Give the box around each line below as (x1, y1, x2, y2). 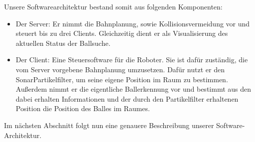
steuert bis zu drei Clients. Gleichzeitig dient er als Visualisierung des (15, 28, 228, 38)
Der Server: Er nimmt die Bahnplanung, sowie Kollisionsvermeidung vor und (15, 18, 250, 28)
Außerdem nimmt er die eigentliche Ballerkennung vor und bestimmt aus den (15, 84, 252, 94)
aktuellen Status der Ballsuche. (15, 37, 111, 48)
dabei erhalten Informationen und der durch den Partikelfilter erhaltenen (15, 93, 239, 104)
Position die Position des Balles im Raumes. (15, 103, 150, 114)
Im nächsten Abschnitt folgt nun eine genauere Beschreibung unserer (4, 120, 214, 130)
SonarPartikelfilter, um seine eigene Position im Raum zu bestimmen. (15, 74, 228, 84)
